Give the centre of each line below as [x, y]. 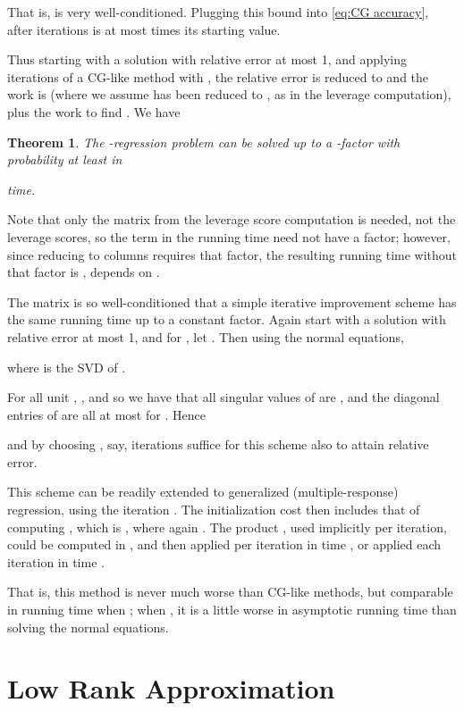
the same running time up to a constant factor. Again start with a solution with [227, 319]
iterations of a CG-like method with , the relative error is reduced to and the [218, 76]
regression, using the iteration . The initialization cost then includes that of [214, 510]
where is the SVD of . [67, 367]
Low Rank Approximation [171, 688]
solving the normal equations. [88, 627]
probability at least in [65, 159]
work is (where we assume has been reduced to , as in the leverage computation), [229, 94]
